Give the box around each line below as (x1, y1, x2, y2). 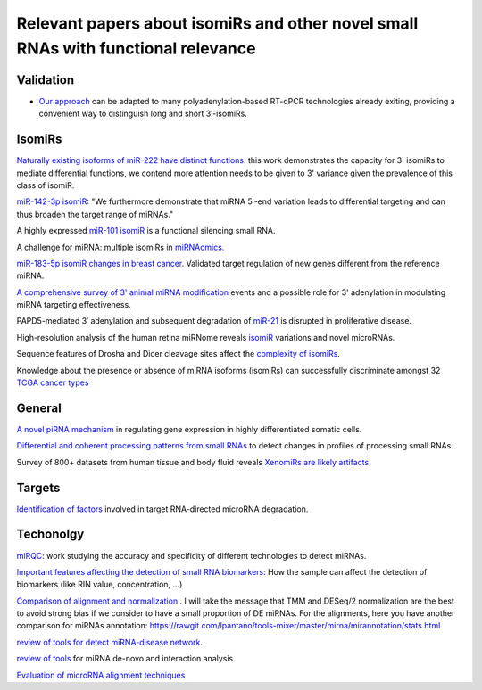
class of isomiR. (16, 179, 75, 191)
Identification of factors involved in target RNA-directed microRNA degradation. (16, 504, 309, 514)
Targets (16, 480, 61, 495)
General (16, 400, 62, 415)
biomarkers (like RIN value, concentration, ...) (16, 579, 183, 590)
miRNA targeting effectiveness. (16, 300, 131, 310)
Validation (16, 72, 75, 87)
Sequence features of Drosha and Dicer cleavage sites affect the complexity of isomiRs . (16, 349, 341, 359)
